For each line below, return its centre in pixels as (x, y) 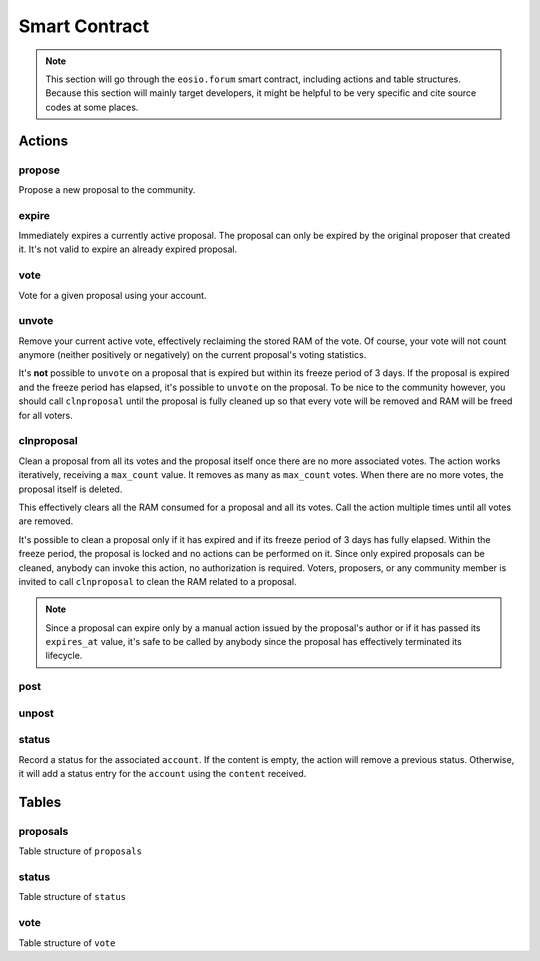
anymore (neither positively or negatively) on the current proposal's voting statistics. (192, 355)
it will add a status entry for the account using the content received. (162, 774)
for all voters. (46, 415)
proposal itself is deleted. (70, 489)
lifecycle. (64, 656)
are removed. (46, 521)
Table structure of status (72, 897)
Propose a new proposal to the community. (107, 189)
